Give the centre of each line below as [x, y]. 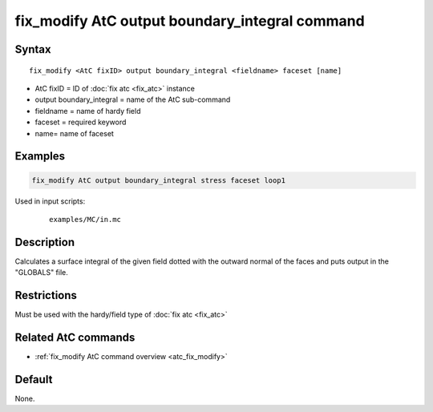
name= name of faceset [74, 133]
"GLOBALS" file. [41, 273]
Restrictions [46, 295]
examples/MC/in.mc [85, 219]
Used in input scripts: [50, 201]
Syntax [33, 49]
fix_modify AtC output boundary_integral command [190, 21]
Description [45, 242]
